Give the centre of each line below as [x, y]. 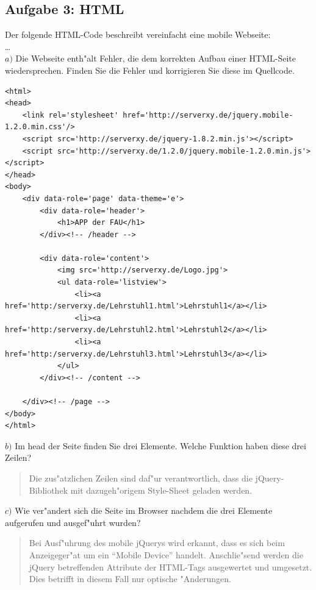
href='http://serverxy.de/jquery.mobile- [208, 115]
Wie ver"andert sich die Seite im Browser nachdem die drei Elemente [144, 510]
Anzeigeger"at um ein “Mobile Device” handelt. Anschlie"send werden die [166, 554]
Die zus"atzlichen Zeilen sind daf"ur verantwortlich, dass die [141, 478]
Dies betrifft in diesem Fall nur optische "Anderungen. [130, 579]
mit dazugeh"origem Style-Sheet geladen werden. [161, 490]
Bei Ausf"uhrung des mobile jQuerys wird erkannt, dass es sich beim [157, 543]
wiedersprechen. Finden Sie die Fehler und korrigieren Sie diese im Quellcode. [150, 70]
